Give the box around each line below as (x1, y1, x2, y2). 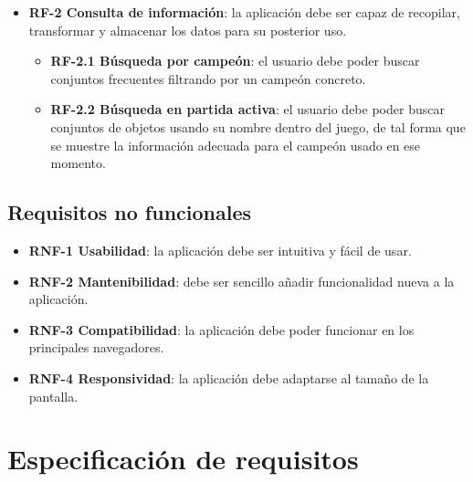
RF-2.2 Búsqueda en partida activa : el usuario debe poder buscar (50, 100, 445, 119)
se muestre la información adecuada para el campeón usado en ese (50, 135, 421, 154)
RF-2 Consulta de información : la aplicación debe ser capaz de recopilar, (28, 3, 460, 21)
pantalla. (28, 386, 79, 405)
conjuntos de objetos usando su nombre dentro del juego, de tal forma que (50, 117, 466, 136)
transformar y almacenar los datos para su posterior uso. (28, 20, 347, 39)
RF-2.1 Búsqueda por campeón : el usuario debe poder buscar (50, 51, 420, 70)
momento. (50, 153, 106, 173)
